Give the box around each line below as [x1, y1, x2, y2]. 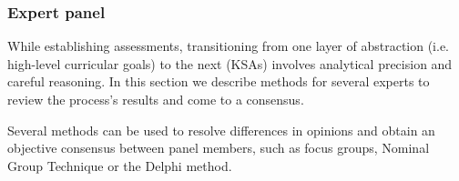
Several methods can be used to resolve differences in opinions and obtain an [7, 120, 435, 139]
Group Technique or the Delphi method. [7, 156, 232, 175]
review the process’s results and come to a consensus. [7, 90, 304, 108]
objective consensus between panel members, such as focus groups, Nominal [7, 138, 430, 157]
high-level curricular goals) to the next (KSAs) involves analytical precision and [7, 54, 453, 73]
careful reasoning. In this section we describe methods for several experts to [7, 72, 430, 91]
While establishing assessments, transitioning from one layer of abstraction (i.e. [7, 36, 450, 55]
